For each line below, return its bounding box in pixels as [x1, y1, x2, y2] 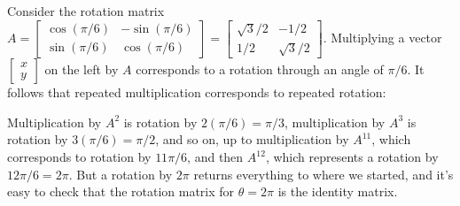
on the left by [44, 60, 119, 79]
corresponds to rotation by [7, 148, 152, 165]
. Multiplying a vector [323, 27, 442, 46]
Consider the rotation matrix [7, 2, 165, 19]
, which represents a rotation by [265, 148, 439, 165]
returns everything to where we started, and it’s [193, 164, 454, 183]
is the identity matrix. [277, 182, 398, 201]
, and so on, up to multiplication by [155, 130, 349, 149]
